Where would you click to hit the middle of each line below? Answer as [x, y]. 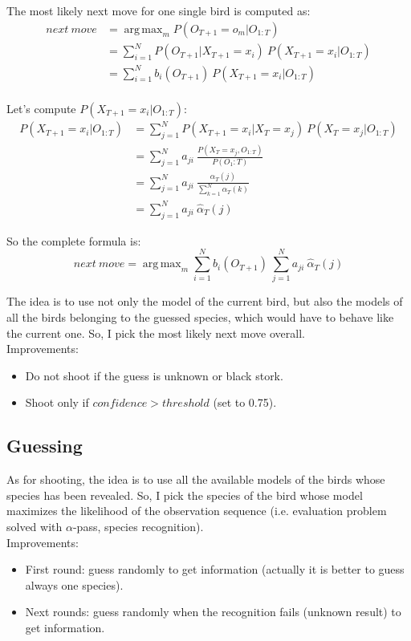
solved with [35, 526]
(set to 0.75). [245, 402]
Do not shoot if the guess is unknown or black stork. [154, 375]
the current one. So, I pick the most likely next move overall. [156, 333]
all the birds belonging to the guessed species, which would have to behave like [200, 317]
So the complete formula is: [74, 240]
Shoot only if [57, 402]
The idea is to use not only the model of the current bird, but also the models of [205, 301]
